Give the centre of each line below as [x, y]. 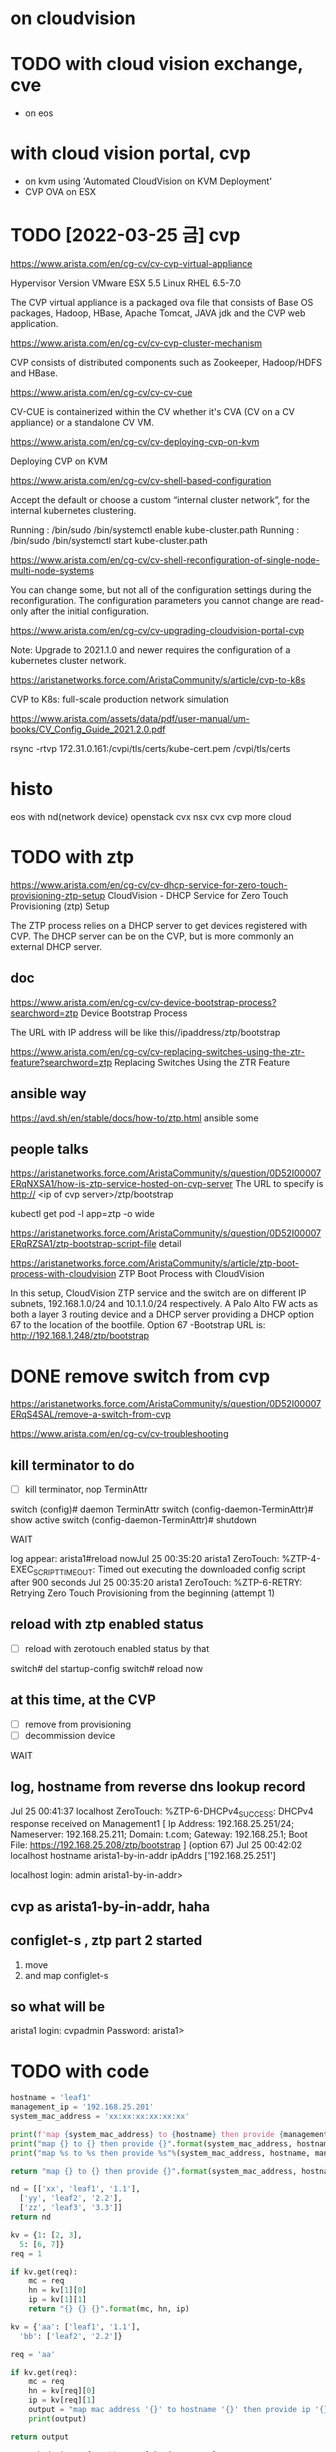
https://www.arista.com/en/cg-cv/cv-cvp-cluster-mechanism [136, 343]
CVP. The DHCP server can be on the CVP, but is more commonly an [152, 936]
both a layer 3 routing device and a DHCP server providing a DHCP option [162, 1314]
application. [34, 323]
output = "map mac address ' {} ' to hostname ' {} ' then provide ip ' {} [178, 2410]
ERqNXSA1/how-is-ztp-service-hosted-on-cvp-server [121, 1184]
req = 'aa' [33, 2354]
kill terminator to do [72, 1465]
